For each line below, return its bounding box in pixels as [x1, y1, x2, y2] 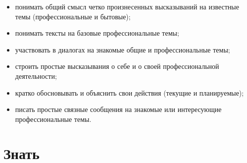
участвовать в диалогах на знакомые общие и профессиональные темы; [15, 44, 230, 54]
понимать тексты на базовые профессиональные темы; [15, 28, 179, 38]
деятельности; [15, 70, 57, 81]
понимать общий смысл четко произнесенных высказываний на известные [15, 1, 239, 11]
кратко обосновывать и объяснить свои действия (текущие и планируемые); [15, 87, 244, 98]
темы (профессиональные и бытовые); [15, 11, 131, 21]
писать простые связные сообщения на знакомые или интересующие [15, 104, 222, 114]
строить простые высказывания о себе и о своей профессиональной [15, 61, 219, 71]
